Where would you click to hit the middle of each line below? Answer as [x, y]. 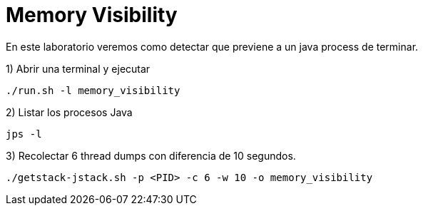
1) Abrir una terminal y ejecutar [78, 68]
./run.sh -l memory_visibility [93, 90]
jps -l [24, 134]
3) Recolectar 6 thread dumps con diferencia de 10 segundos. [151, 155]
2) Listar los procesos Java [69, 112]
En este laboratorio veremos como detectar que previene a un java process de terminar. [212, 46]
